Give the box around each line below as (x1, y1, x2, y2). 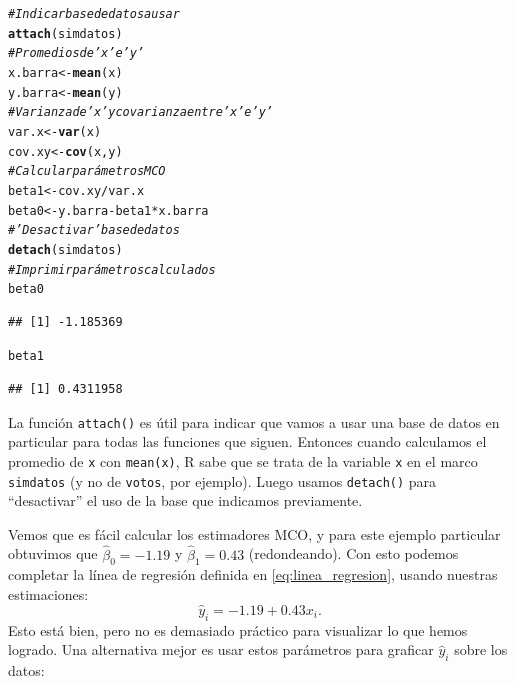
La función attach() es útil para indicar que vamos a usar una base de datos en (8, 411, 500, 432)
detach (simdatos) (8, 242, 123, 257)
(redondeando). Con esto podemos (248, 543, 459, 564)
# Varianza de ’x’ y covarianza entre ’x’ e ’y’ (8, 105, 273, 120)
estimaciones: (8, 584, 89, 605)
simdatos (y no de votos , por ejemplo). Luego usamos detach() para (8, 470, 437, 491)
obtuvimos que (8, 543, 98, 564)
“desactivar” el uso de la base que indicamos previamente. (8, 490, 363, 511)
